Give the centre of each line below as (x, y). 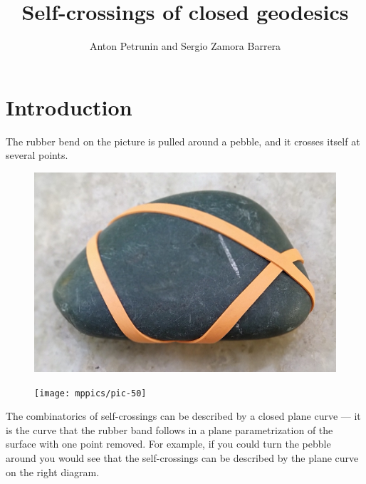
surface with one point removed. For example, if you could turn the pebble (168, 444)
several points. (37, 155)
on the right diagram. (53, 472)
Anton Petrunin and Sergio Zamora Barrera (185, 46)
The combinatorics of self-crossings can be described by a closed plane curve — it (183, 416)
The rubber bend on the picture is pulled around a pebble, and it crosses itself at (183, 141)
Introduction (69, 107)
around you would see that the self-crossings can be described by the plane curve (182, 458)
